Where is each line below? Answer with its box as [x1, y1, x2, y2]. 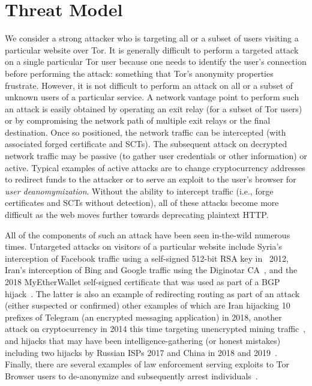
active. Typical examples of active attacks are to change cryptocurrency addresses [5, 161, 305, 173]
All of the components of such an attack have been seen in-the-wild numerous [5, 228, 290, 241]
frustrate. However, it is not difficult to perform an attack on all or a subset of [5, 79, 293, 91]
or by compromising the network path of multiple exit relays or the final [5, 114, 271, 127]
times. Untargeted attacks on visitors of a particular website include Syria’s [5, 240, 282, 253]
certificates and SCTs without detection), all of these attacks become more [5, 196, 279, 209]
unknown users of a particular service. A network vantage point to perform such [5, 91, 299, 103]
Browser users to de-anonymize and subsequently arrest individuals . [5, 369, 258, 382]
